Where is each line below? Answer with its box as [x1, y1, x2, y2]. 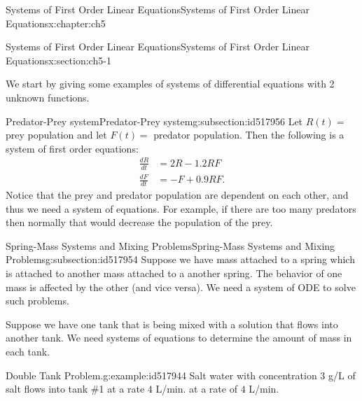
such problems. [6, 293, 69, 308]
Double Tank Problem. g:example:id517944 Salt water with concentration [6, 367, 317, 382]
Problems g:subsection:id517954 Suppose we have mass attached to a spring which [6, 252, 355, 267]
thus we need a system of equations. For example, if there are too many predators [6, 201, 356, 216]
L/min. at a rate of [155, 381, 237, 396]
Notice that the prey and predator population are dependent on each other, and [6, 188, 349, 202]
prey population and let [6, 127, 107, 142]
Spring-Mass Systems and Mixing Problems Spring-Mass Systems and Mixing [6, 238, 335, 253]
